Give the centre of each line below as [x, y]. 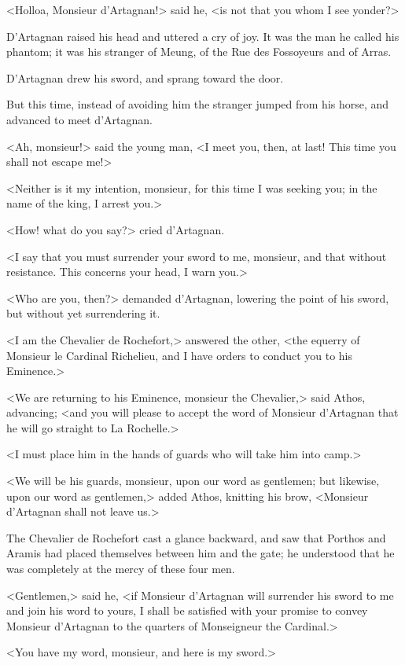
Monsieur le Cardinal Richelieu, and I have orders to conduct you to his [180, 355]
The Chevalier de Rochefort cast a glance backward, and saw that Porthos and [196, 537]
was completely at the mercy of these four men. [121, 569]
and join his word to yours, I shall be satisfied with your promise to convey [187, 610]
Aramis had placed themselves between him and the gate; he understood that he [201, 553]
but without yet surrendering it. [83, 313]
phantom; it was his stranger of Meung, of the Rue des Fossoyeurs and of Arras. [199, 51]
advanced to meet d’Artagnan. [79, 119]
